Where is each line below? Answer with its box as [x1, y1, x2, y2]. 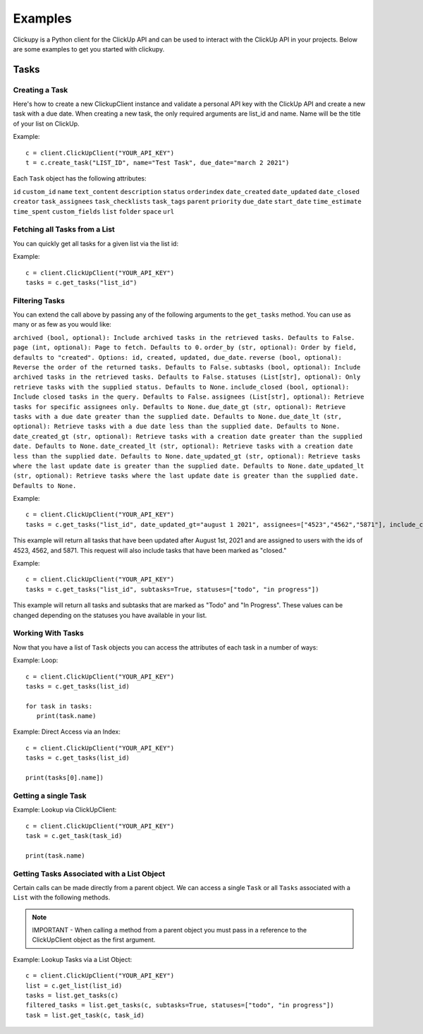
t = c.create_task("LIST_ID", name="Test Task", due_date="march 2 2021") [25, 159, 290, 167]
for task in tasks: [25, 702, 93, 710]
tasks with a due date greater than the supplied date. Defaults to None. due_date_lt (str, [13, 413, 342, 420]
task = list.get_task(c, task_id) [25, 1011, 145, 1019]
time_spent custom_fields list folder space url [13, 207, 175, 215]
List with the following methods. [13, 893, 111, 902]
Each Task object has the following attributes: [13, 174, 147, 183]
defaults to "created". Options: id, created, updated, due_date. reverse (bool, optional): [13, 353, 342, 361]
